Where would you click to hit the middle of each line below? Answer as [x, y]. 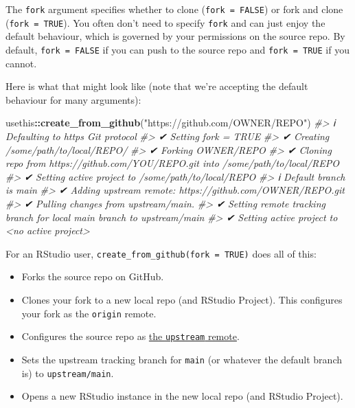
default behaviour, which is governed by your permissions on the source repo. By [175, 36]
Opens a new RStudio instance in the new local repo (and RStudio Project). [182, 396]
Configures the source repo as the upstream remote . [130, 336]
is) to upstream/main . [68, 373]
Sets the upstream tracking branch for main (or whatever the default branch [182, 359]
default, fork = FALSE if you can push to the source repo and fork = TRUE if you [177, 49]
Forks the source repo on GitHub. [93, 276]
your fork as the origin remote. [89, 313]
